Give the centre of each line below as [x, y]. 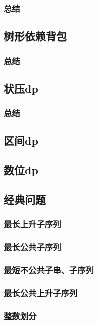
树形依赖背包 [35, 36]
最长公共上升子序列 [41, 293]
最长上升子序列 [33, 224]
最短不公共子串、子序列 [49, 270]
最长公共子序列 [33, 247]
